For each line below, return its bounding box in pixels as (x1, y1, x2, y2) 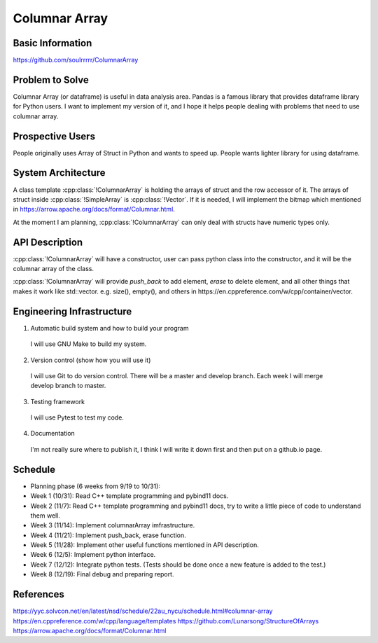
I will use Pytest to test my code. (30, 413, 124, 422)
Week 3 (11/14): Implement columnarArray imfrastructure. (30, 521, 195, 530)
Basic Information (13, 37, 92, 49)
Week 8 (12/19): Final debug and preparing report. (30, 570, 174, 579)
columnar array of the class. (13, 265, 94, 273)
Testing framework (30, 397, 85, 406)
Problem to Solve (13, 74, 89, 85)
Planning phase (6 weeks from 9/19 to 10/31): (30, 482, 161, 490)
